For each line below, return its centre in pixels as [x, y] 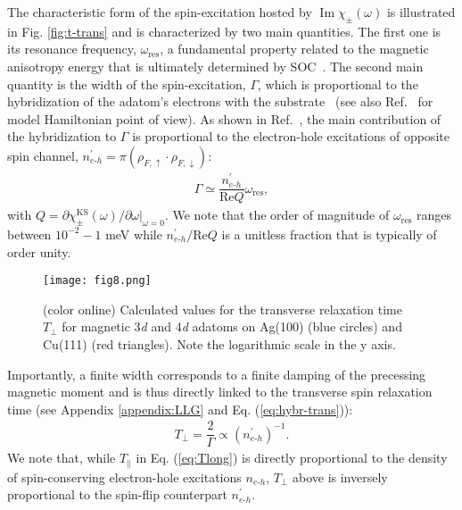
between [29, 234]
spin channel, [43, 155]
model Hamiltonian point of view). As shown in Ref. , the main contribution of [224, 118]
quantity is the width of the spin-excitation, [127, 84]
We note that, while [62, 458]
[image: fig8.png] [97, 281]
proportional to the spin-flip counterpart [117, 494]
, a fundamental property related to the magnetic [294, 49]
